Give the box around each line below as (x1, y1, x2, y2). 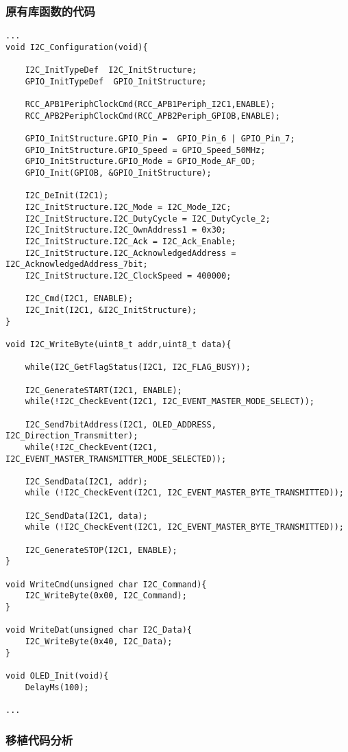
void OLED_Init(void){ (5, 670, 109, 681)
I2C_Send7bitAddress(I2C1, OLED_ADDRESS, (25, 419, 216, 430)
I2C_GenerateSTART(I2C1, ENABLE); (25, 385, 182, 395)
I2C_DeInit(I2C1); (25, 191, 109, 201)
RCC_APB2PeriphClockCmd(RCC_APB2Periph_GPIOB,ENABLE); (25, 110, 280, 121)
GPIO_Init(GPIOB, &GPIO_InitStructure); (25, 168, 212, 178)
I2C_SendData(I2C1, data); (25, 510, 148, 521)
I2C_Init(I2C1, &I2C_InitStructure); (25, 305, 197, 315)
